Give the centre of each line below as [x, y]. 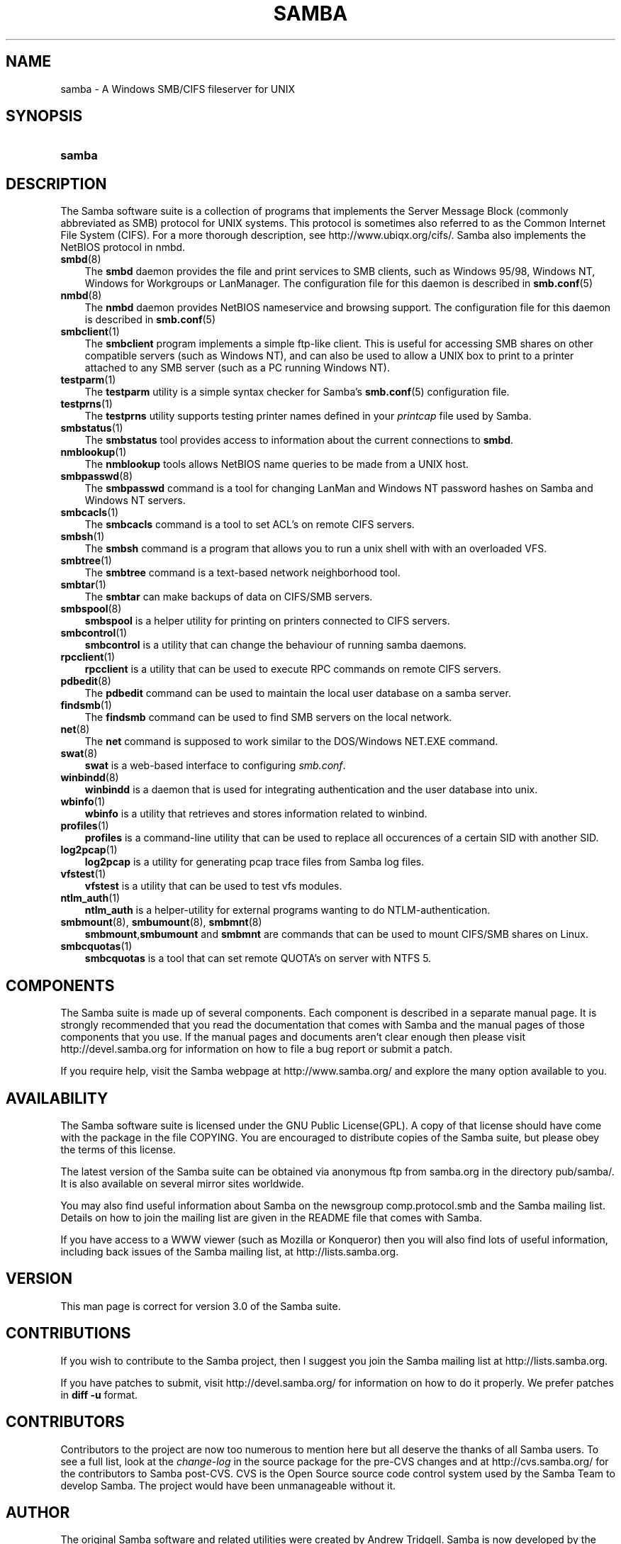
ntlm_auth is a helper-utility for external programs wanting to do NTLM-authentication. [287, 910]
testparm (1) [88, 380]
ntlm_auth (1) [90, 898]
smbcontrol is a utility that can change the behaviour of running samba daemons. [275, 645]
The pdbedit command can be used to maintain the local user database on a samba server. [298, 693]
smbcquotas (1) [96, 946]
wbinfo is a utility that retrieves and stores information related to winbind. [256, 814]
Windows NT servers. [135, 500]
